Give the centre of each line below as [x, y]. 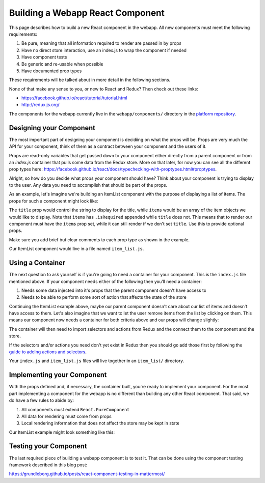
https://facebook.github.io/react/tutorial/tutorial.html [74, 98]
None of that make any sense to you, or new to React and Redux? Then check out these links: [104, 89]
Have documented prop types [52, 71]
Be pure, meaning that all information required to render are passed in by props [101, 43]
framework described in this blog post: [48, 465]
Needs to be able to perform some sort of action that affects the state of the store [104, 297]
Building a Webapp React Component [87, 13]
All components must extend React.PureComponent [76, 409]
